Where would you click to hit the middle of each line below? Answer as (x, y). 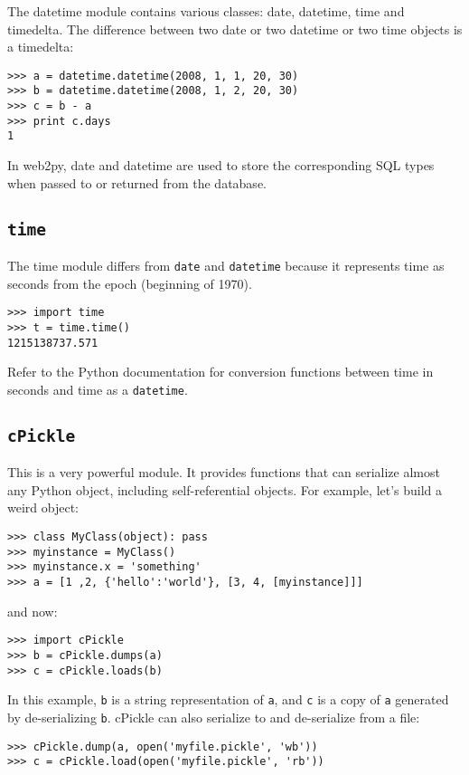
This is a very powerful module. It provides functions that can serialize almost (224, 472)
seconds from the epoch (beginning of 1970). (130, 283)
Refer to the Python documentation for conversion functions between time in (220, 372)
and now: (33, 611)
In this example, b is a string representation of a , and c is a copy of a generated (228, 699)
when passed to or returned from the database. (137, 182)
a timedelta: (41, 47)
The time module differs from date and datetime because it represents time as (226, 266)
